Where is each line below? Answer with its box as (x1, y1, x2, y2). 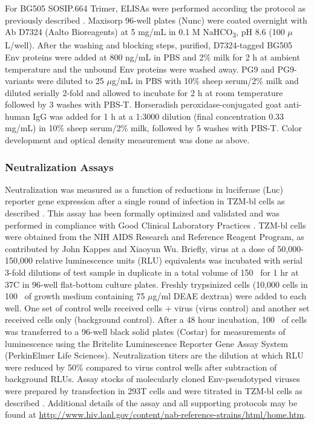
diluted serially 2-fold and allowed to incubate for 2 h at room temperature (5, 86, 283, 99)
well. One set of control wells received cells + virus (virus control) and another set (5, 301, 310, 314)
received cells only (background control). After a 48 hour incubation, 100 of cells (5, 313, 307, 326)
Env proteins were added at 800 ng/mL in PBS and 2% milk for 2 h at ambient (5, 50, 300, 63)
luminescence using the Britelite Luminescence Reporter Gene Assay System (5, 337, 288, 349)
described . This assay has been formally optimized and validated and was (5, 207, 280, 219)
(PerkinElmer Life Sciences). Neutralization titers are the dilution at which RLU (5, 349, 304, 362)
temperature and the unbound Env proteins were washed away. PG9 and (5, 62, 275, 75)
